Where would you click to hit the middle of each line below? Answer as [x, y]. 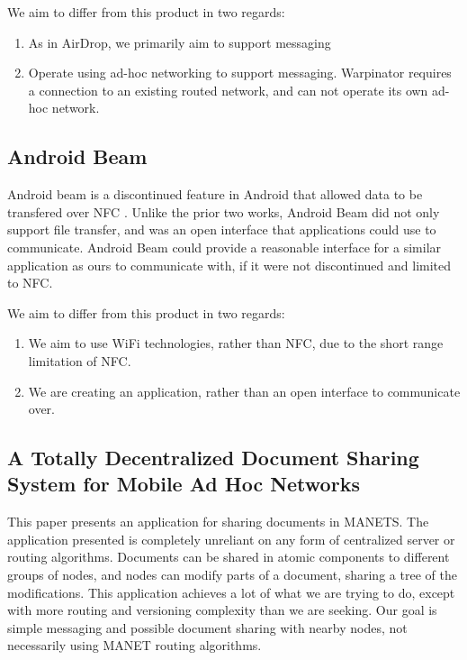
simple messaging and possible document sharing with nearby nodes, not [207, 627]
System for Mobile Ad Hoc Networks [184, 484]
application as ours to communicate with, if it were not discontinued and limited [229, 265]
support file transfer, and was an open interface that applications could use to [222, 229]
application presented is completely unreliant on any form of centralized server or [231, 539]
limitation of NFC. [80, 360]
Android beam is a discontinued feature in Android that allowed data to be [215, 194]
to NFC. [30, 283]
